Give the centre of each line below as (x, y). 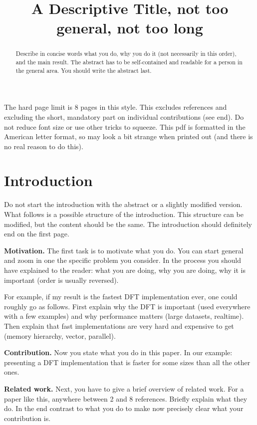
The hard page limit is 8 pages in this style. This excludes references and (116, 107)
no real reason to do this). (44, 146)
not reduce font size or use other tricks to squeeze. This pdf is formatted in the (125, 126)
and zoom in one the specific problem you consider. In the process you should (123, 260)
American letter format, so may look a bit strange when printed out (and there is (128, 136)
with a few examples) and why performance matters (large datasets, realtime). (124, 316)
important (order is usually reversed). (61, 280)
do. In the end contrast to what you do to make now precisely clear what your (124, 408)
